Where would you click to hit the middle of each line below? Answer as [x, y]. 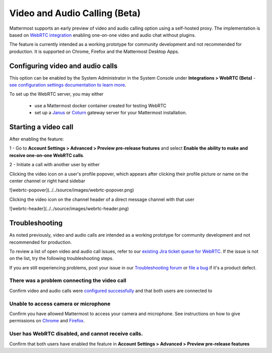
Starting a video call [41, 127]
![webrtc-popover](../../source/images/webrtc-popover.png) [72, 190]
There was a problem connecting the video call [68, 280]
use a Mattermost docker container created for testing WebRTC [100, 105]
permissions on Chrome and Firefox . [47, 321]
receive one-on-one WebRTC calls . [47, 155]
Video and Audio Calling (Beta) [75, 13]
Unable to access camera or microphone [60, 304]
